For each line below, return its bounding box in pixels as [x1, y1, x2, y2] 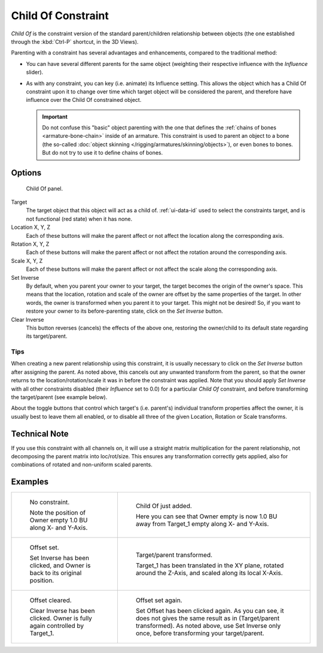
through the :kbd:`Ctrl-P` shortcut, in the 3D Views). [11, 38, 139, 45]
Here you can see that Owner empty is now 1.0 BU [135, 512, 278, 521]
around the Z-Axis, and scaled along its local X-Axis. [135, 569, 283, 578]
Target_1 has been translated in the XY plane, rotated [135, 561, 284, 570]
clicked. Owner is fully [29, 614, 93, 622]
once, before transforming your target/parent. [135, 629, 264, 637]
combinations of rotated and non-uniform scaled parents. [11, 461, 153, 468]
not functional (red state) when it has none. [26, 215, 133, 222]
